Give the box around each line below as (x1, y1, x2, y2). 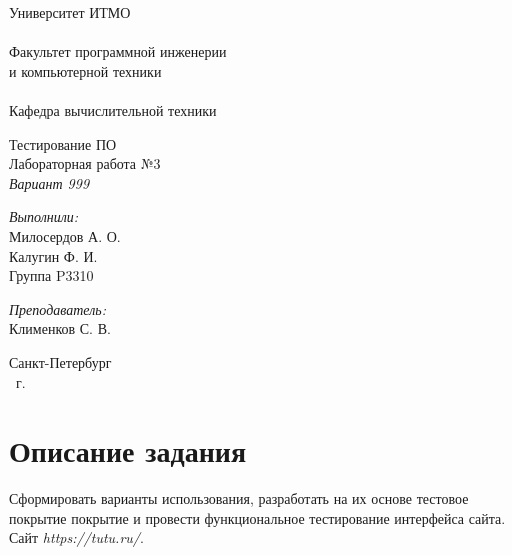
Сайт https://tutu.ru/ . (9, 527, 144, 548)
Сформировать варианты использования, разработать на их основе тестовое (9, 488, 469, 509)
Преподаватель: (9, 298, 106, 319)
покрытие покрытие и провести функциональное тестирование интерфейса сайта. (9, 507, 506, 528)
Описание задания (9, 430, 247, 471)
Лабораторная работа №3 (9, 153, 161, 174)
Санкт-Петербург (9, 351, 112, 372)
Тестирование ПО (9, 133, 117, 154)
